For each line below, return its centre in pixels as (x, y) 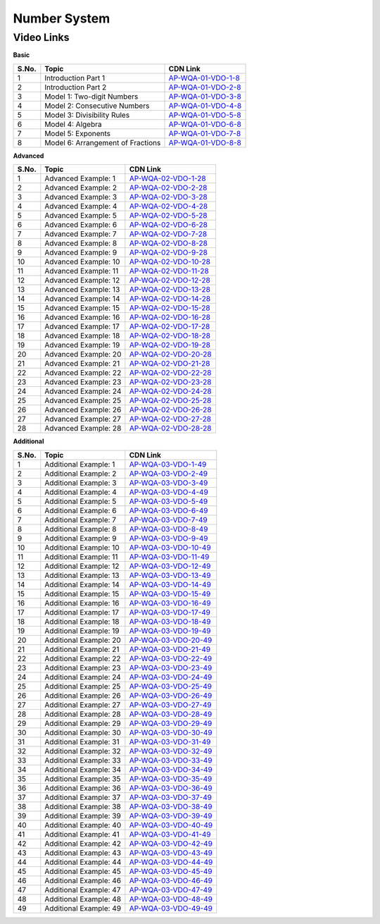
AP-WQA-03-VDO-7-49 (168, 519)
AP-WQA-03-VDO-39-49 (171, 815)
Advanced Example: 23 (83, 382)
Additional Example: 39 (83, 815)
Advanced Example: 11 (82, 271)
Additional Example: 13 (82, 575)
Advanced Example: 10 (82, 262)
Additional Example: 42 (83, 844)
